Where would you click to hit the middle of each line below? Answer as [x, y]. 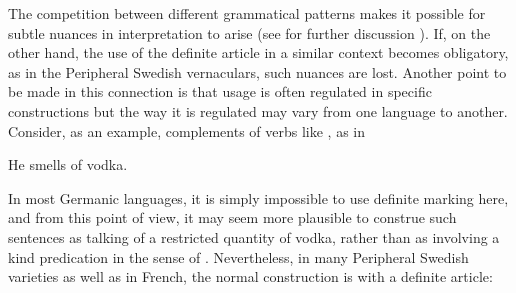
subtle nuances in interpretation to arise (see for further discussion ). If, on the [249, 32]
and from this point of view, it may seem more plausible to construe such [232, 217]
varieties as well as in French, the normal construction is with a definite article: [250, 276]
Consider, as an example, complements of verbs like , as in [187, 130]
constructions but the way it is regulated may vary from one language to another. [258, 110]
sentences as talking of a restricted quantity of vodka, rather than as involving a [254, 236]
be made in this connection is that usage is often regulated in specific [220, 91]
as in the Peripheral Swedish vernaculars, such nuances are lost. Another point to [257, 71]
